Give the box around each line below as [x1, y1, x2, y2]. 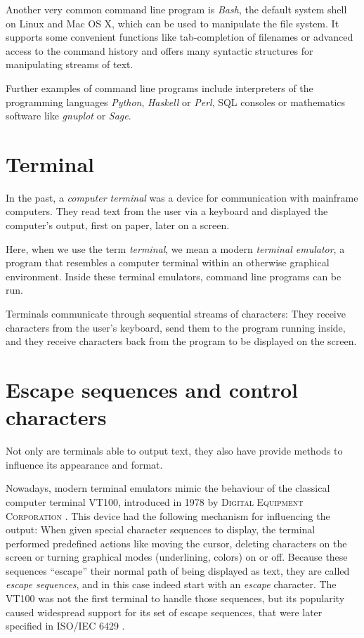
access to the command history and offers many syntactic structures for [6, 43, 313, 58]
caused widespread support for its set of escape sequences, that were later [6, 604, 323, 619]
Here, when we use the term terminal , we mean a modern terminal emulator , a [6, 241, 345, 256]
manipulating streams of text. [6, 57, 134, 72]
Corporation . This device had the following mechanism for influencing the [6, 508, 330, 523]
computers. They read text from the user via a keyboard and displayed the [6, 204, 328, 219]
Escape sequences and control [6, 375, 298, 403]
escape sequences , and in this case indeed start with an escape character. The [6, 577, 337, 592]
